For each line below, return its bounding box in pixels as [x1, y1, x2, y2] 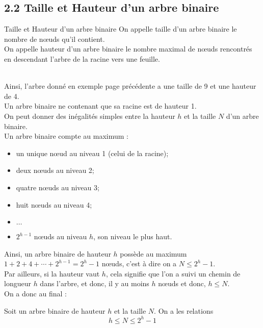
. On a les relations [154, 305, 214, 316]
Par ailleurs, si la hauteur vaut [4, 268, 100, 279]
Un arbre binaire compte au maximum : [4, 131, 128, 141]
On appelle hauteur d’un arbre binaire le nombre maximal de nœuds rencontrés [4, 43, 252, 54]
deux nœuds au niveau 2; [16, 165, 94, 175]
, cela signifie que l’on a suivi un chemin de [106, 268, 241, 279]
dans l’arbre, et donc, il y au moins [40, 278, 149, 289]
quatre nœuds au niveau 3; [16, 182, 99, 192]
